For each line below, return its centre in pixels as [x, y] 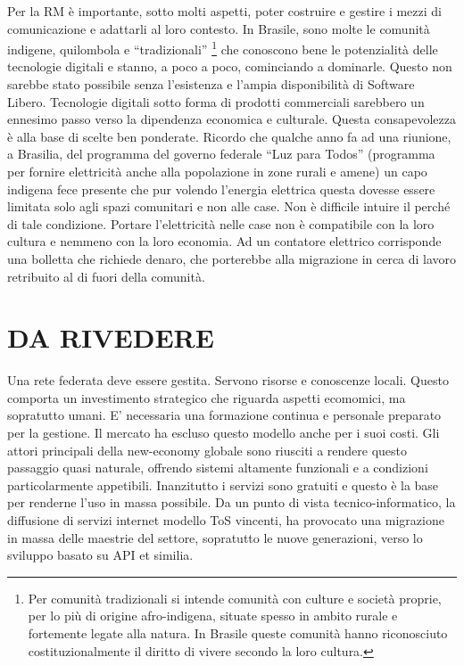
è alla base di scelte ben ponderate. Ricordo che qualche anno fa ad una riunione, [229, 136]
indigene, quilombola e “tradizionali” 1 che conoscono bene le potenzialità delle [223, 48]
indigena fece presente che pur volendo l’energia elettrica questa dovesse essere [221, 189]
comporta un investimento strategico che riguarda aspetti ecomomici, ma [207, 397]
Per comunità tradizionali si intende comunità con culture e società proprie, [235, 598]
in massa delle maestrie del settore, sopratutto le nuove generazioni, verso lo [215, 537]
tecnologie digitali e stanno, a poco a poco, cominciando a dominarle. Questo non [230, 66]
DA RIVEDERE [111, 337]
